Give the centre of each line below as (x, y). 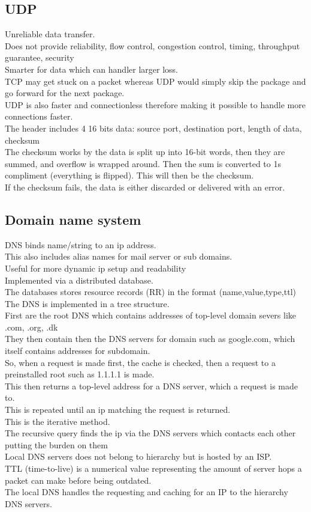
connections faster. (39, 116)
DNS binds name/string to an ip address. (81, 244)
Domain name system (73, 219)
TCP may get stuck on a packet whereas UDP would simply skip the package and (155, 81)
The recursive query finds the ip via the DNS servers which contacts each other (150, 433)
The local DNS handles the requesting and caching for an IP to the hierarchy (147, 492)
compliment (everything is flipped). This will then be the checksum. (129, 175)
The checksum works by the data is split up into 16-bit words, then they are (145, 152)
